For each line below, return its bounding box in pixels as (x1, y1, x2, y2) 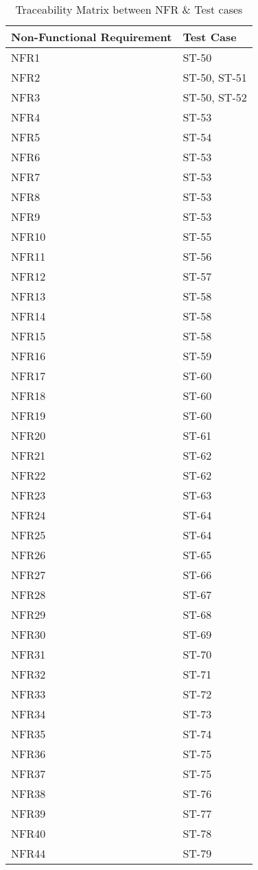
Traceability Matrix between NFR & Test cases (15, 1, 243, 17)
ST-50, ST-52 (183, 89, 247, 105)
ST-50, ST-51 (183, 69, 247, 85)
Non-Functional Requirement (11, 29, 172, 45)
